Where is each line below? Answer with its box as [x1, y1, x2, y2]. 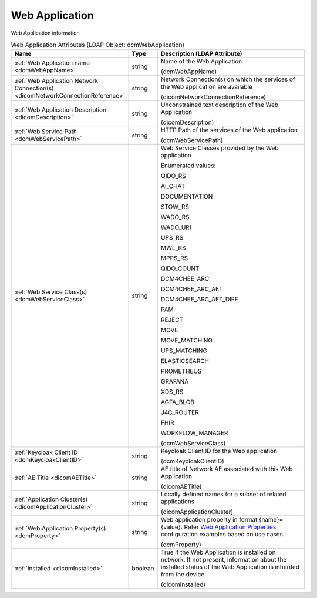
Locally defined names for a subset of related [160, 491, 286, 499]
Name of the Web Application [160, 58, 242, 66]
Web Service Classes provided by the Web [160, 144, 279, 152]
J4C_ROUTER [160, 408, 199, 416]
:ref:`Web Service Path [14, 127, 77, 136]
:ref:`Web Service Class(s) [14, 288, 87, 296]
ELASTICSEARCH [160, 357, 210, 365]
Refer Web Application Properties [184, 523, 276, 531]
